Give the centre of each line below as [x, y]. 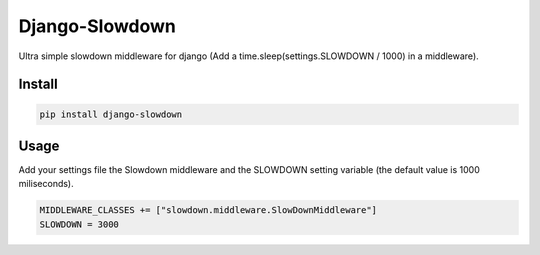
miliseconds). [46, 184]
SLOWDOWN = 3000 [79, 224]
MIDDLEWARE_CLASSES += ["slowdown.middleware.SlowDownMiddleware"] [208, 210]
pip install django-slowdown [111, 114]
